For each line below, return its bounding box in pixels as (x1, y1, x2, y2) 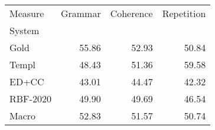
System (9, 24, 40, 37)
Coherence (110, 6, 153, 20)
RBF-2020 (9, 92, 51, 105)
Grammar (60, 6, 101, 20)
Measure (9, 6, 44, 20)
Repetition (162, 6, 206, 20)
